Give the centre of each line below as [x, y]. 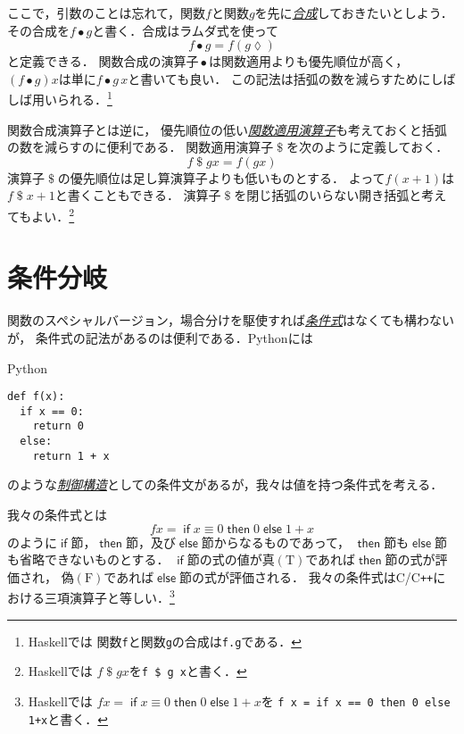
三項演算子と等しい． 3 [109, 596]
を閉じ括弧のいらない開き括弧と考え [340, 195]
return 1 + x [71, 456]
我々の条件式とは [57, 515]
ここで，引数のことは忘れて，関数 [107, 13]
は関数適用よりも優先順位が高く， [309, 61]
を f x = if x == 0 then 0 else [356, 701]
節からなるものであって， [275, 542]
